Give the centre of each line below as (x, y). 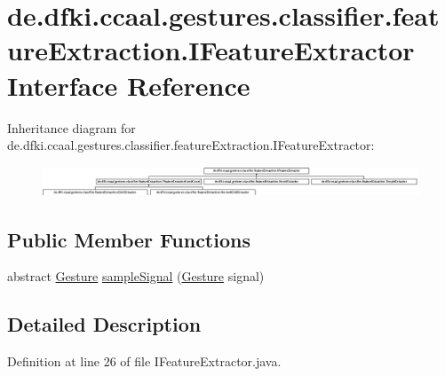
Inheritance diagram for (72, 127)
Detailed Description (104, 324)
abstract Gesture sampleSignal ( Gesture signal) (136, 276)
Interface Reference (129, 85)
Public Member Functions (129, 239)
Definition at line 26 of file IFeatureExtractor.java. (144, 361)
